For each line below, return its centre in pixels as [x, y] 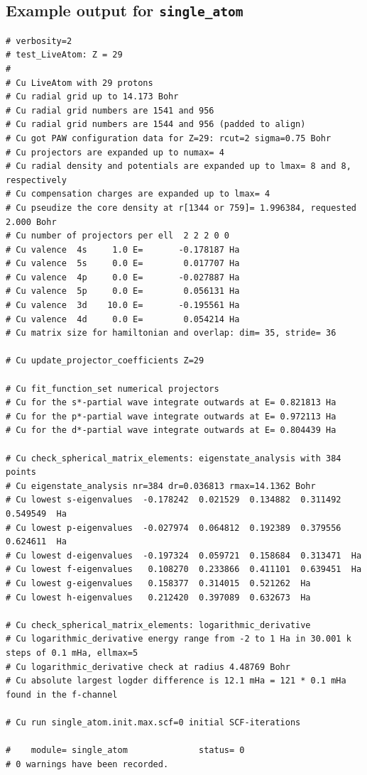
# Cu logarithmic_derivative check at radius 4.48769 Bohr [148, 667]
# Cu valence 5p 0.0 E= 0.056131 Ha [123, 291]
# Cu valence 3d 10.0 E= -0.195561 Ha [123, 306]
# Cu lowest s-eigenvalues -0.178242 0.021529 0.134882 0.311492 [174, 500]
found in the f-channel [62, 694]
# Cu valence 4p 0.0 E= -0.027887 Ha [123, 277]
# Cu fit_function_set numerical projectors [113, 389]
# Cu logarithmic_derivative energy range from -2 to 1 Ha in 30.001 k [179, 639]
